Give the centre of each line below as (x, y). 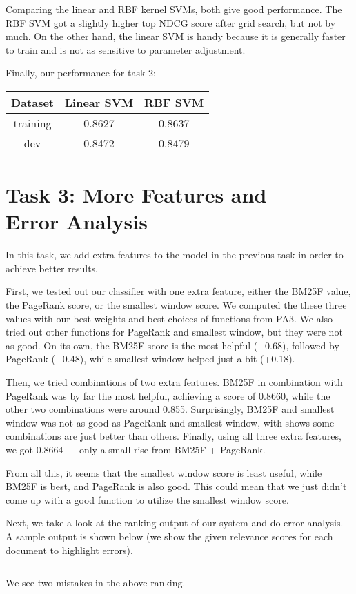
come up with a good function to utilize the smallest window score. (147, 499)
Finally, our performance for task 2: (81, 73)
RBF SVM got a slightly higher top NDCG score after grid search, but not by (171, 22)
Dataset (33, 102)
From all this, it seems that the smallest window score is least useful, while (164, 472)
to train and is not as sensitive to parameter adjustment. (126, 49)
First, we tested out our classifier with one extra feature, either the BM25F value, (178, 291)
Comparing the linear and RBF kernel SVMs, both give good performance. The (174, 9)
